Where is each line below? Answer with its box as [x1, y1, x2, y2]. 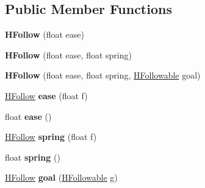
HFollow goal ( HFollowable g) [5, 171, 118, 184]
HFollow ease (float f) [5, 89, 88, 102]
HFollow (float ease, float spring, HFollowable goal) [5, 69, 201, 82]
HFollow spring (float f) [5, 130, 97, 143]
